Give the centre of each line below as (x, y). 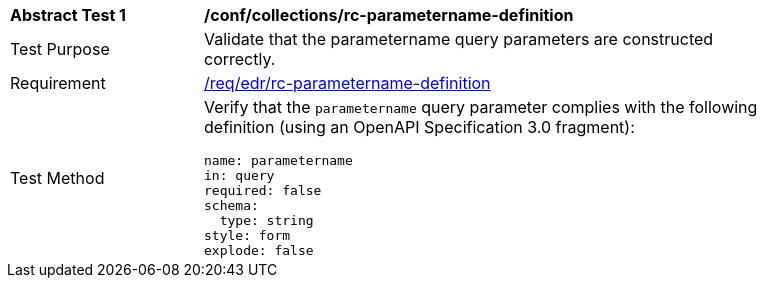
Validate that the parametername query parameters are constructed (459, 39)
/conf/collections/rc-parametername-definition (389, 15)
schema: (231, 205)
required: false (263, 190)
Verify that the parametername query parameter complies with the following (481, 107)
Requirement (58, 83)
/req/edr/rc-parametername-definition (347, 83)
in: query (239, 175)
